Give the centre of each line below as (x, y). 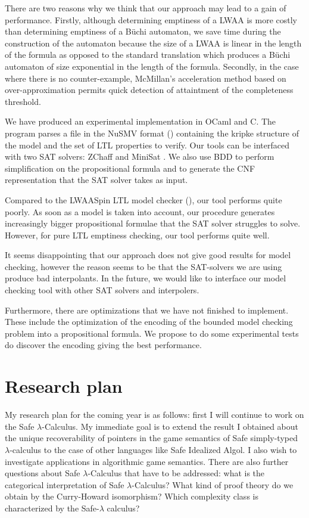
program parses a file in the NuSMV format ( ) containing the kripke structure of (152, 133)
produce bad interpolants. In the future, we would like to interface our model (146, 278)
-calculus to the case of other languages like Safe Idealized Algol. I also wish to (153, 449)
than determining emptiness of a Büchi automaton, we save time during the (143, 31)
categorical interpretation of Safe (65, 484)
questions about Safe (43, 473)
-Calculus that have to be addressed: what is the (176, 473)
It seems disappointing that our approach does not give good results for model (148, 255)
